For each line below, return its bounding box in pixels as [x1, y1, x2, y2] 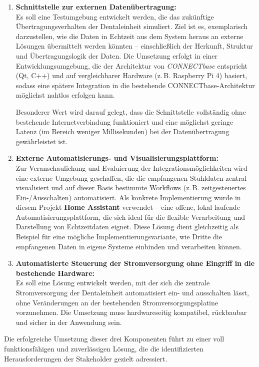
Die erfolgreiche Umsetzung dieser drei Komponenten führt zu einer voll [4, 333, 224, 344]
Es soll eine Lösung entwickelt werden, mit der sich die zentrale [15, 277, 210, 288]
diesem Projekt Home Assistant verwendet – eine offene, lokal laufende [15, 202, 240, 212]
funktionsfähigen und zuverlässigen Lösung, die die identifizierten [4, 343, 203, 353]
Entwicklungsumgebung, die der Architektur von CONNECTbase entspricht [15, 60, 247, 71]
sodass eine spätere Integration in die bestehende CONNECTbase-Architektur [15, 80, 255, 90]
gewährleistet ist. [15, 136, 68, 146]
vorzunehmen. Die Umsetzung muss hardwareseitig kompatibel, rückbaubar [15, 307, 247, 317]
